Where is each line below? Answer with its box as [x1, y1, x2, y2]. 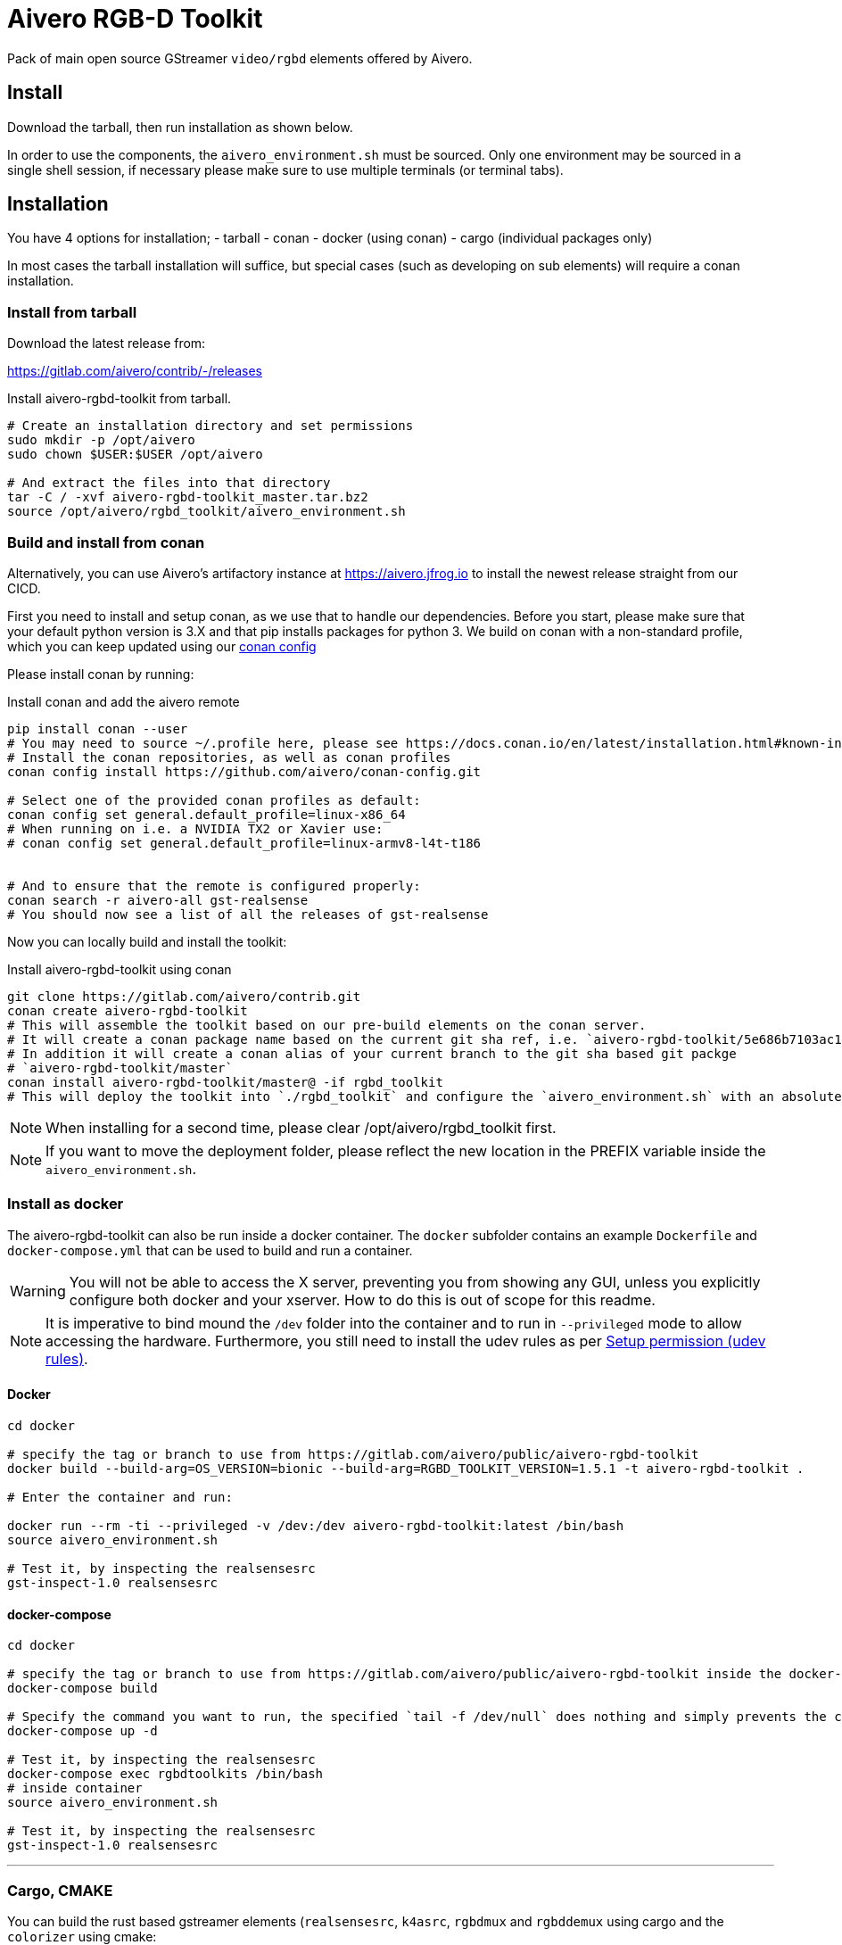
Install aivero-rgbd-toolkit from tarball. [7, 391, 232, 407]
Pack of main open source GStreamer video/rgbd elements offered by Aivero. [7, 50, 473, 66]
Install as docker [7, 1195, 124, 1213]
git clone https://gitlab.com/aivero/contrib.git [7, 989, 361, 1004]
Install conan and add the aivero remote [7, 693, 240, 709]
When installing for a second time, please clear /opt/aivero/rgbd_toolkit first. [45, 1118, 557, 1137]
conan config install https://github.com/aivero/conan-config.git [7, 764, 482, 779]
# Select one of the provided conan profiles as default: [7, 792, 421, 807]
